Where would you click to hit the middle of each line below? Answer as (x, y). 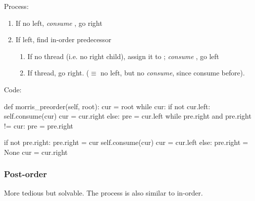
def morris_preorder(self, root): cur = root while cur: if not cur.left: (107, 106)
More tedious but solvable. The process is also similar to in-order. (103, 192)
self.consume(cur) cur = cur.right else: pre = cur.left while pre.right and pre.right (128, 116)
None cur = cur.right (36, 152)
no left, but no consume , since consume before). (173, 73)
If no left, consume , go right (59, 23)
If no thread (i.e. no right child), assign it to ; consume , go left (123, 56)
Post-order (25, 174)
